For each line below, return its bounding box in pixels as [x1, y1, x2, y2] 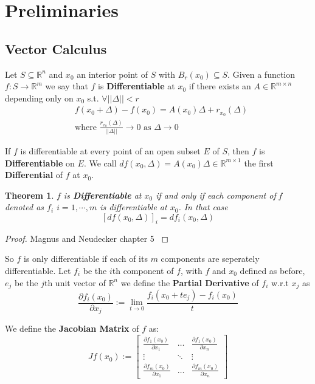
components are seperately [161, 252, 260, 265]
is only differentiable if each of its [23, 252, 148, 265]
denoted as [5, 201, 44, 213]
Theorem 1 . [5, 188, 54, 201]
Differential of [5, 168, 63, 181]
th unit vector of [44, 276, 106, 289]
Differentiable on [5, 156, 75, 169]
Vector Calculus [5, 39, 107, 58]
